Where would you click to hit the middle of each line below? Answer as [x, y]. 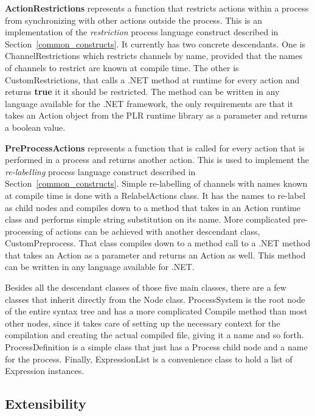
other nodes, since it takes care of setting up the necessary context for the [143, 323]
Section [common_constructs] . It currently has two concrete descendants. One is [155, 43]
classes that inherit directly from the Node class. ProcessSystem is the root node [155, 299]
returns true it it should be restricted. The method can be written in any [142, 92]
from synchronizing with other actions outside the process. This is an [134, 20]
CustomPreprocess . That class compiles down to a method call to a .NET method [158, 243]
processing [24, 231]
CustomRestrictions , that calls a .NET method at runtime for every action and [152, 79]
